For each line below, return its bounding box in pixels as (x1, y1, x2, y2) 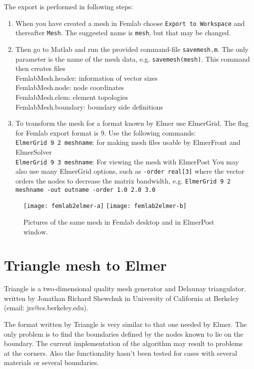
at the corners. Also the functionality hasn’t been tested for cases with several (4, 347, 237, 358)
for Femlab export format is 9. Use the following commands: (15, 127, 196, 138)
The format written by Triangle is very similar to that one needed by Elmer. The (4, 319, 247, 329)
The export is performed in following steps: (4, 1, 133, 11)
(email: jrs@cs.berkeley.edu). (4, 302, 88, 313)
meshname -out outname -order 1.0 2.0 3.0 (15, 186, 156, 193)
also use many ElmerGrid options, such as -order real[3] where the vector (15, 166, 245, 176)
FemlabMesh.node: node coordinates (15, 82, 124, 92)
